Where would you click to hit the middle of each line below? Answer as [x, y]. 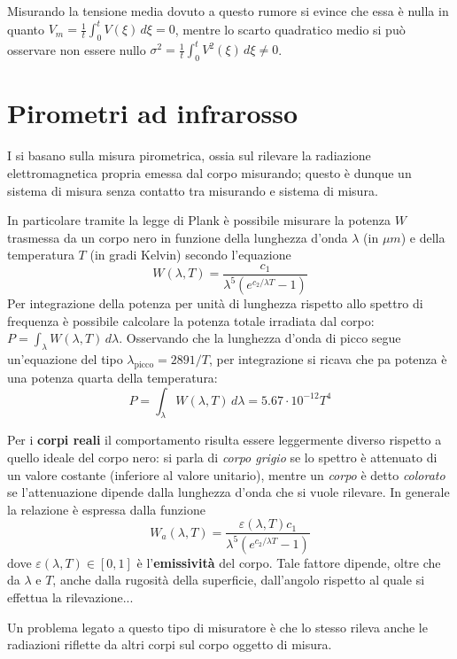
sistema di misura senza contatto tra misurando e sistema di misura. [193, 190]
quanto [26, 29]
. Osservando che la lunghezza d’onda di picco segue [260, 338]
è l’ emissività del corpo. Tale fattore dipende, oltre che [289, 562]
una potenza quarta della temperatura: [112, 378]
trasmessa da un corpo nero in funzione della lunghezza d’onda [178, 237]
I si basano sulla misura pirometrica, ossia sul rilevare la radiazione [189, 155]
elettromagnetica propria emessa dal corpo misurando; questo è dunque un [209, 172]
